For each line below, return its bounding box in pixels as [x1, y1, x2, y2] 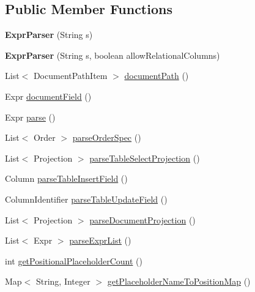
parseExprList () [69, 234, 131, 247]
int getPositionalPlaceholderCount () [5, 254, 142, 267]
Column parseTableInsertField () [5, 172, 128, 185]
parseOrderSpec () [72, 131, 141, 144]
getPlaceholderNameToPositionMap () [107, 275, 251, 288]
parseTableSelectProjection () [89, 151, 200, 164]
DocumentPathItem [33, 69, 108, 82]
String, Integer [35, 275, 91, 288]
